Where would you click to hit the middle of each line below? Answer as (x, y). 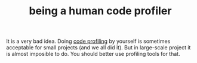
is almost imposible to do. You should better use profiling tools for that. (93, 54)
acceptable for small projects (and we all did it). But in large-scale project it (98, 48)
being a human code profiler (100, 11)
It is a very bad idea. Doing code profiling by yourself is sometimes (88, 41)
